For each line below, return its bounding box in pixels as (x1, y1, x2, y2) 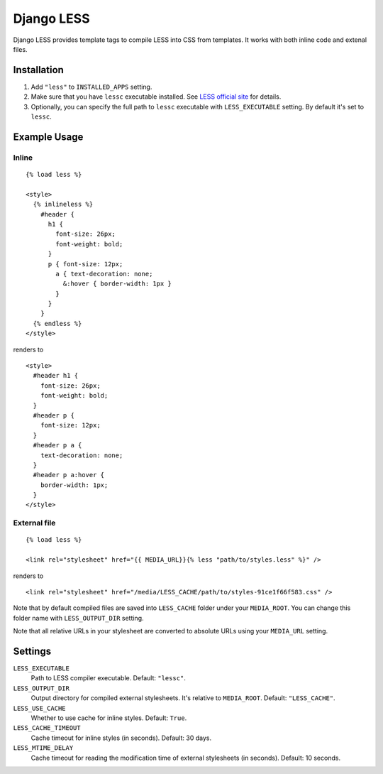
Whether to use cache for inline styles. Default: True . (30, 714, 187, 722)
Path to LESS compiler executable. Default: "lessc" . (30, 674, 186, 682)
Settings (13, 645, 52, 657)
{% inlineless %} (33, 200, 94, 209)
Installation (13, 64, 64, 76)
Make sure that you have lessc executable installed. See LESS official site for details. (30, 92, 282, 101)
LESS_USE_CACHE (13, 704, 67, 712)
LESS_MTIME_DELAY (13, 744, 74, 752)
